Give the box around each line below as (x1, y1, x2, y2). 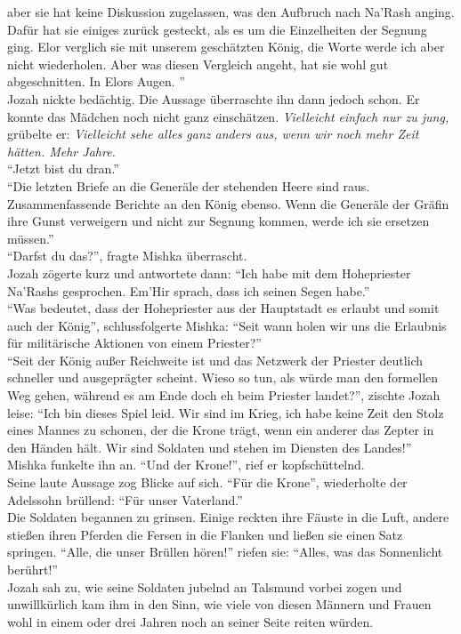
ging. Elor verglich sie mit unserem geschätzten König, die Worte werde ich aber (7, 37, 445, 56)
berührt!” (7, 560, 58, 578)
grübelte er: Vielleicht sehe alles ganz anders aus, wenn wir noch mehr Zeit (7, 124, 419, 143)
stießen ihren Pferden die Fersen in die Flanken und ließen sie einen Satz (7, 525, 403, 543)
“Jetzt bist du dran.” (7, 159, 119, 178)
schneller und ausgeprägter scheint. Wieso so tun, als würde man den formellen (7, 368, 439, 387)
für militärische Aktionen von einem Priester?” (7, 333, 262, 352)
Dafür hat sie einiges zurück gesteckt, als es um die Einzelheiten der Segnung (7, 20, 427, 38)
